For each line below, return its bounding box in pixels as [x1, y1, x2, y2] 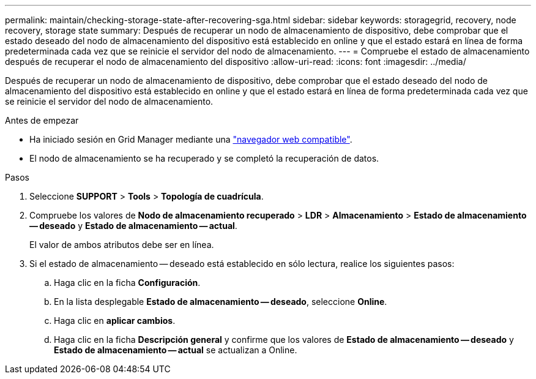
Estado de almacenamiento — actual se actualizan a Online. [54, 345, 297, 355]
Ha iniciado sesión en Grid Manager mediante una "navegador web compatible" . [29, 134, 352, 144]
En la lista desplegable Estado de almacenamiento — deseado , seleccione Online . [54, 296, 387, 307]
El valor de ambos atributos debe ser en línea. [29, 239, 214, 250]
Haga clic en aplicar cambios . [54, 315, 176, 326]
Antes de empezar [5, 115, 79, 126]
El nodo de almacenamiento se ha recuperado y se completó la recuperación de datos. [29, 153, 379, 163]
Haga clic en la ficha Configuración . [54, 277, 201, 288]
